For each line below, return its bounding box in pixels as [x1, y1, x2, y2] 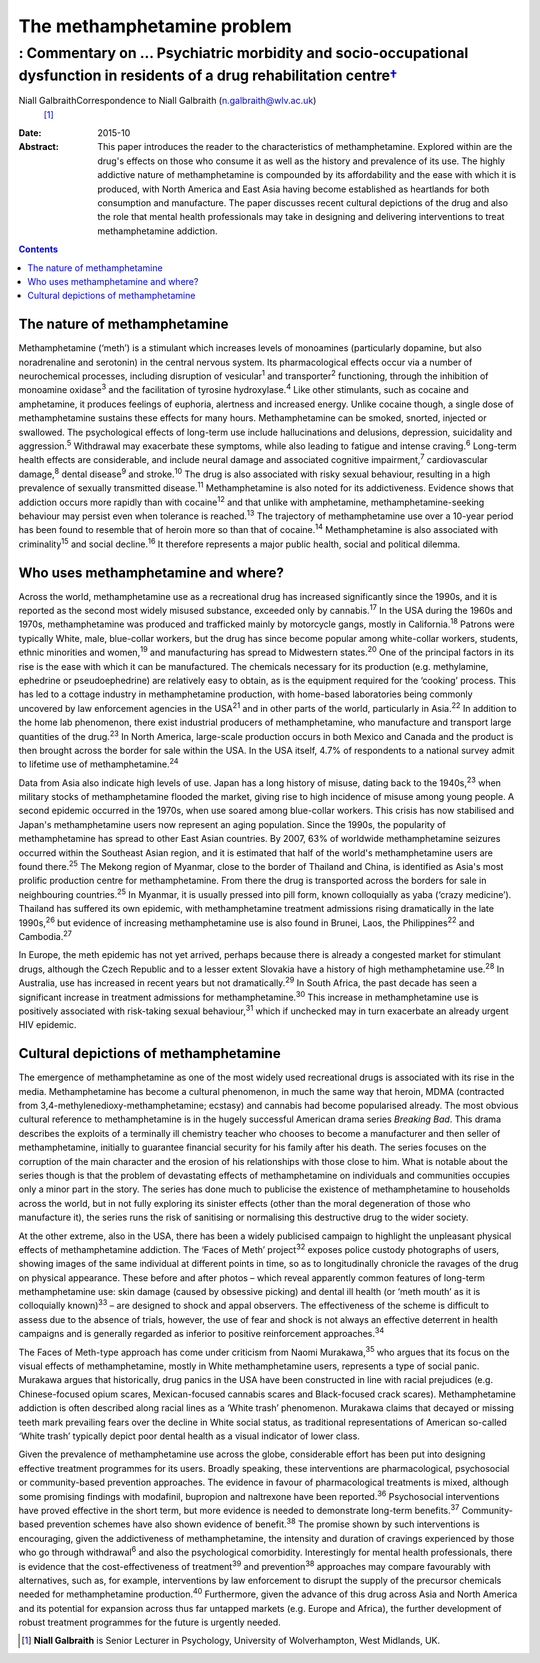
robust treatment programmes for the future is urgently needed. [18, 1616, 282, 1629]
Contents [18, 243, 59, 255]
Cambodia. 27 [18, 929, 72, 942]
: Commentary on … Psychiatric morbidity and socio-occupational [18, 44, 469, 62]
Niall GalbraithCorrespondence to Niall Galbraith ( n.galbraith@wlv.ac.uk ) [18, 95, 317, 107]
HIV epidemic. [18, 1019, 77, 1031]
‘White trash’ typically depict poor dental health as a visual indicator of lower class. [18, 1430, 360, 1442]
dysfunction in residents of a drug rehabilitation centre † [18, 66, 399, 85]
